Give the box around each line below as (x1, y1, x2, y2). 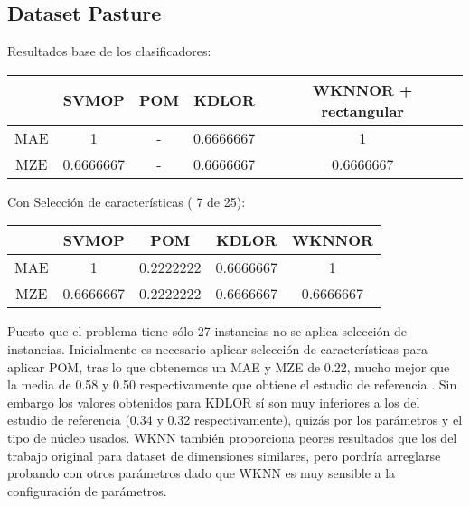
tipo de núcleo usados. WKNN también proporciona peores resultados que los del (7, 427, 457, 446)
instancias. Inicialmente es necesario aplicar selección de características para (7, 339, 428, 358)
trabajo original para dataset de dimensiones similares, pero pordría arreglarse (7, 445, 441, 464)
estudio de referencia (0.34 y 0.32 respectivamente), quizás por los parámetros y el (7, 410, 463, 429)
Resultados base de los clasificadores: (7, 42, 211, 61)
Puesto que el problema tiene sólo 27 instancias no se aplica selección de (7, 322, 408, 341)
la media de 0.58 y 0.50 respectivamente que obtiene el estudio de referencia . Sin (7, 375, 457, 394)
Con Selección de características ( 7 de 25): (7, 192, 246, 211)
